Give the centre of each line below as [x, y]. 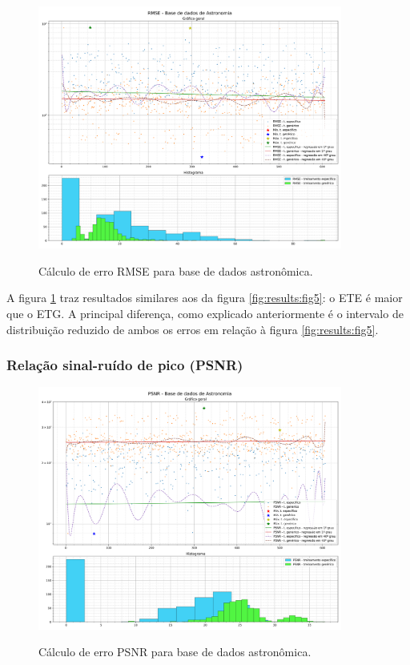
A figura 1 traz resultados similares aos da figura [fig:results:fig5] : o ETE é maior [205, 298]
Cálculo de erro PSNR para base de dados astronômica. [175, 652]
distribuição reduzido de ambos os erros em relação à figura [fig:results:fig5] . [193, 329]
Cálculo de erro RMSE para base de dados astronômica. [176, 270]
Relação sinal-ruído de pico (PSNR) [125, 365]
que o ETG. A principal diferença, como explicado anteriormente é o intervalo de [205, 314]
